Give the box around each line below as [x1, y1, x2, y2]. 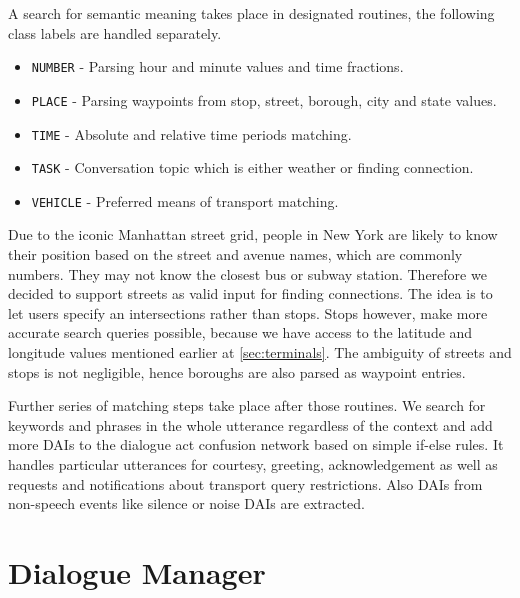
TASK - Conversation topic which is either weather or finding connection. [31, 157, 474, 178]
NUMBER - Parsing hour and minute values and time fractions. [31, 56, 404, 77]
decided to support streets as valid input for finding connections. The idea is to [8, 283, 493, 304]
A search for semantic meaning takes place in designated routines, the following [8, 3, 495, 23]
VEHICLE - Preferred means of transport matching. [31, 190, 339, 211]
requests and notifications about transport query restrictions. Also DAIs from [8, 473, 483, 494]
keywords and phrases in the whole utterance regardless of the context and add [8, 414, 493, 435]
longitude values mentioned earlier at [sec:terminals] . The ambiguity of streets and [8, 342, 512, 363]
